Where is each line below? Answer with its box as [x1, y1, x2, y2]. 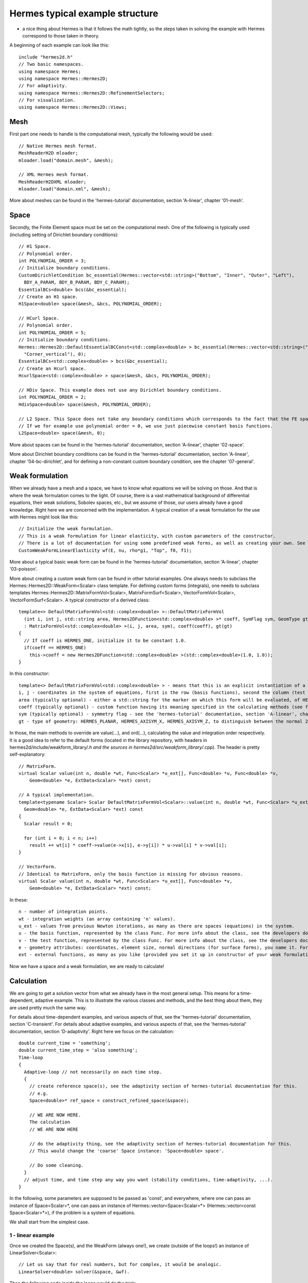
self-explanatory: [9, 751, 46, 757]
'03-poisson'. [9, 566, 38, 572]
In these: [9, 897, 28, 903]
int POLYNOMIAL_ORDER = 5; [18, 329, 87, 336]
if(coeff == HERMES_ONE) [24, 645, 87, 651]
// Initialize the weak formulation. [18, 526, 114, 532]
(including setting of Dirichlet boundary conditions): [9, 231, 119, 238]
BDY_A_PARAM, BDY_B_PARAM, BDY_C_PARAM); [24, 280, 130, 285]
